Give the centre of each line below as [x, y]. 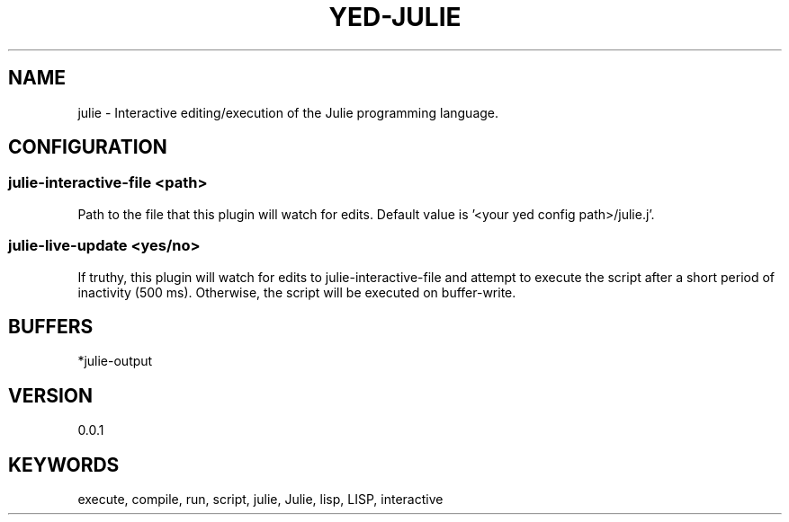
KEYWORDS [64, 464]
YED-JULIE [395, 17]
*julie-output [115, 361]
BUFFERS [51, 326]
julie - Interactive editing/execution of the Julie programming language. [288, 112]
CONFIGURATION [88, 147]
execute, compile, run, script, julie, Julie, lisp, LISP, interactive [260, 500]
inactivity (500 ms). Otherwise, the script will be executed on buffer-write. [297, 292]
